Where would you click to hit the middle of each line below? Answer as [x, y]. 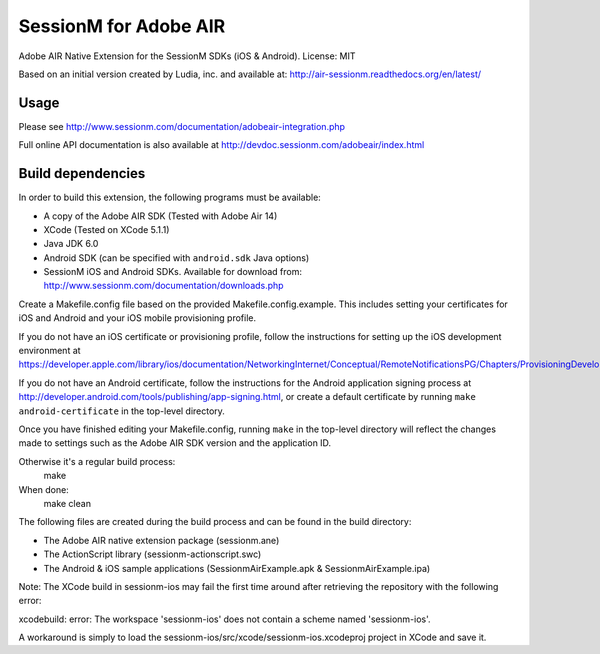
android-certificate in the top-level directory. [121, 411]
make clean [67, 503]
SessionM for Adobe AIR [122, 26]
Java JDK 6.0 [71, 244]
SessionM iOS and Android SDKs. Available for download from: [173, 272]
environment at [49, 351]
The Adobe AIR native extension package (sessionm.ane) [161, 540]
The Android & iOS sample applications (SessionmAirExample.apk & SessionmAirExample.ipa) [237, 568]
